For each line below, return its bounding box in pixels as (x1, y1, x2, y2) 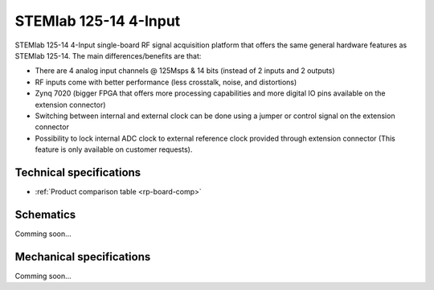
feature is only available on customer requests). (35, 145, 193, 154)
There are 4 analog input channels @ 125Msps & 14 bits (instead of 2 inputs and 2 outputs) (35, 66, 335, 76)
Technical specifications (14, 165, 141, 179)
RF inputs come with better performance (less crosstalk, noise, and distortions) (35, 77, 297, 87)
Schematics (14, 207, 76, 221)
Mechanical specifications (14, 250, 151, 263)
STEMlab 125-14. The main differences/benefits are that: (14, 51, 202, 60)
